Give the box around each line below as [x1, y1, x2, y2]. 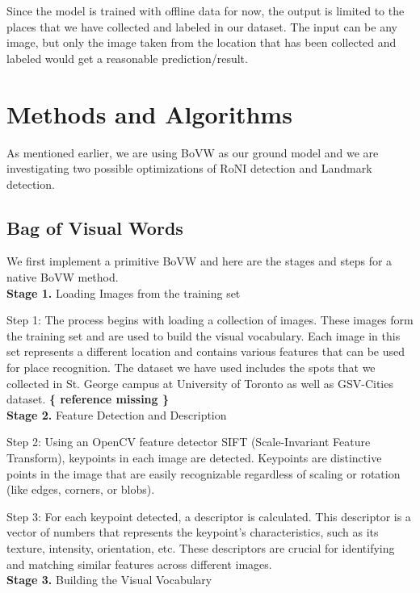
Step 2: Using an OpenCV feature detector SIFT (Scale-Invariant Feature [6, 433, 371, 450]
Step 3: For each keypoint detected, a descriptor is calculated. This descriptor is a [6, 507, 411, 524]
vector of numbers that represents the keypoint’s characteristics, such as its [6, 524, 379, 541]
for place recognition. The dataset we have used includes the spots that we [6, 359, 376, 376]
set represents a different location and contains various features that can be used [6, 343, 405, 360]
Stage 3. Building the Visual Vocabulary [6, 571, 212, 588]
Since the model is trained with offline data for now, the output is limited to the [6, 2, 405, 19]
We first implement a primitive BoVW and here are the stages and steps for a [6, 253, 393, 269]
